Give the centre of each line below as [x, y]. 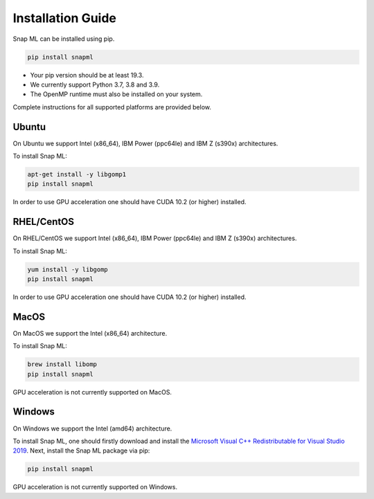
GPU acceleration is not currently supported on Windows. [95, 487]
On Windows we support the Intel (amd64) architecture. [92, 428]
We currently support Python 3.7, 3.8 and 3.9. [95, 84]
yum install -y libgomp [68, 269]
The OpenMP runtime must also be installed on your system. [116, 94]
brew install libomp [62, 364]
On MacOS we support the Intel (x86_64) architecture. [90, 333]
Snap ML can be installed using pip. [64, 39]
